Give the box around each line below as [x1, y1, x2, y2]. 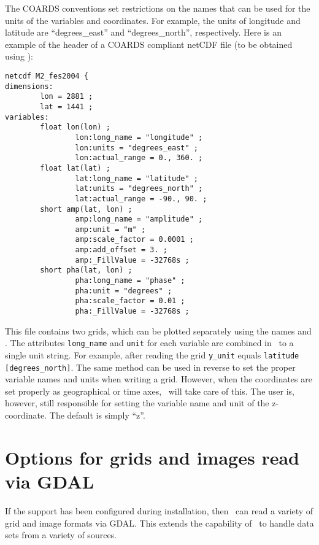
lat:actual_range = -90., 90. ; [75, 194, 207, 203]
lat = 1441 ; [40, 102, 93, 111]
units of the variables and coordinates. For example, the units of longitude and [5, 14, 301, 26]
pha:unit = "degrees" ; [75, 286, 172, 295]
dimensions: [5, 82, 53, 91]
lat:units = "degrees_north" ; [75, 184, 203, 193]
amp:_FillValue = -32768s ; [75, 255, 190, 265]
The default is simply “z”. [49, 409, 145, 422]
